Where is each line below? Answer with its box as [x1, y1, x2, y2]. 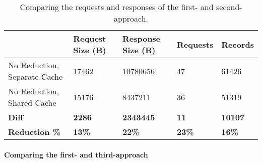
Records [221, 38, 254, 50]
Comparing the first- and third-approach [4, 149, 148, 159]
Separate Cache [8, 71, 63, 82]
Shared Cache [8, 97, 56, 108]
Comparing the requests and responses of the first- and [20, 1, 214, 13]
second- [216, 1, 242, 13]
